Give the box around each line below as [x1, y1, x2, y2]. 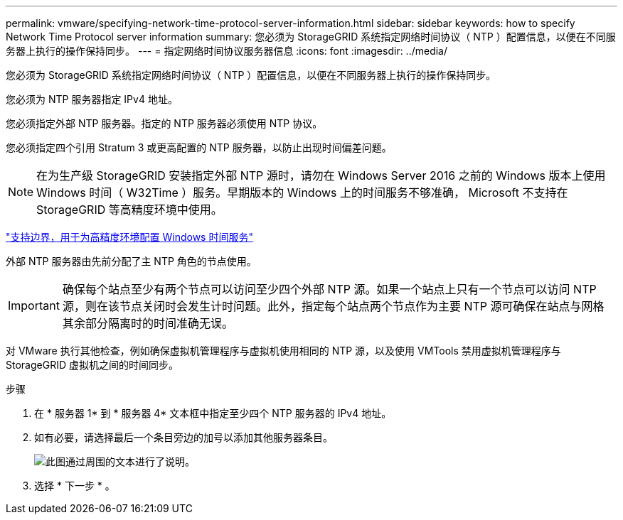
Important [8, 298, 60, 313]
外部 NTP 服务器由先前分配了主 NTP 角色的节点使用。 [6, 255, 257, 267]
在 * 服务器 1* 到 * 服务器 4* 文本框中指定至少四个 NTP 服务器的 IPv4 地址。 [34, 407, 392, 419]
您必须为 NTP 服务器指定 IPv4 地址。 [6, 93, 178, 105]
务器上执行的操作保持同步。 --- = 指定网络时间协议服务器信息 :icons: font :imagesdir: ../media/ [6, 45, 448, 57]
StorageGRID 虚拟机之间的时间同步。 [6, 359, 179, 371]
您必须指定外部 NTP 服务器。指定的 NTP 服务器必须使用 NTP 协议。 [6, 117, 323, 129]
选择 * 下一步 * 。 [34, 480, 115, 492]
